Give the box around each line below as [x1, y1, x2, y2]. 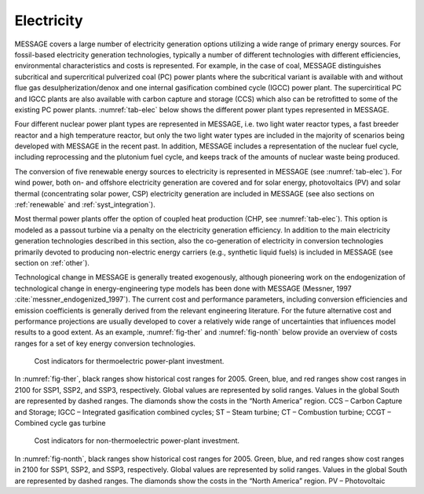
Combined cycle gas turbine [14, 419, 106, 428]
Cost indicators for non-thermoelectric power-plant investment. [34, 436, 239, 445]
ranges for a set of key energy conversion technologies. [14, 338, 196, 348]
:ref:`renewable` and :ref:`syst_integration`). [14, 200, 156, 210]
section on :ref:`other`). [14, 258, 90, 267]
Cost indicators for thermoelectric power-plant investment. [34, 357, 225, 366]
